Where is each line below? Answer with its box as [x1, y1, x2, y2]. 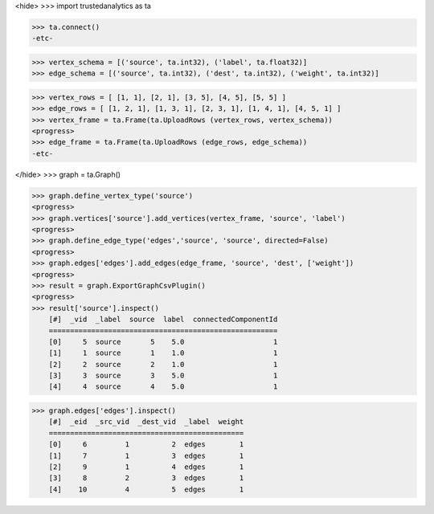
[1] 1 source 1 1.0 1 [48, 349, 278, 357]
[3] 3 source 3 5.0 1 [48, 371, 278, 381]
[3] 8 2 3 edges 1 [48, 474, 244, 483]
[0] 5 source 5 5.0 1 [48, 337, 278, 346]
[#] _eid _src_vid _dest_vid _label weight [48, 418, 244, 426]
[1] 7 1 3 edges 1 [48, 451, 244, 460]
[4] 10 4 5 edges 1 [48, 484, 244, 494]
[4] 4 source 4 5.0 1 [48, 382, 278, 391]
